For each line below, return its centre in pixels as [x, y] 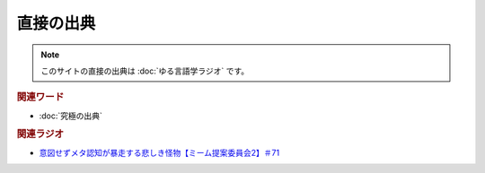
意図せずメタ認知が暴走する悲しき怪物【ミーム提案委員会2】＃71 [159, 152]
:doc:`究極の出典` [71, 116]
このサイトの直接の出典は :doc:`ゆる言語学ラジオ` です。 [145, 71]
